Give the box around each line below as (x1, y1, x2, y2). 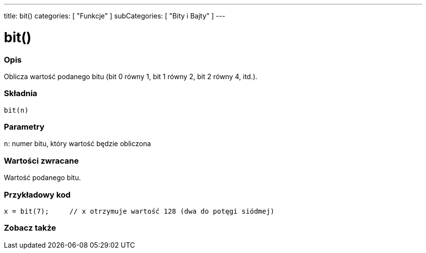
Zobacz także (4, 223, 56, 233)
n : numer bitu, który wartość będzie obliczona (4, 139, 151, 148)
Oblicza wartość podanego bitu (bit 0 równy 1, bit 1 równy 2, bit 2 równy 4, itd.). (4, 72, 258, 81)
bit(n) (4, 106, 29, 114)
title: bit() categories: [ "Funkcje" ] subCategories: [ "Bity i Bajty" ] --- (4, 12, 226, 20)
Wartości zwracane (4, 155, 79, 166)
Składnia (4, 88, 37, 99)
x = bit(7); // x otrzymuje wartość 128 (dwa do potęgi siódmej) (4, 207, 275, 215)
